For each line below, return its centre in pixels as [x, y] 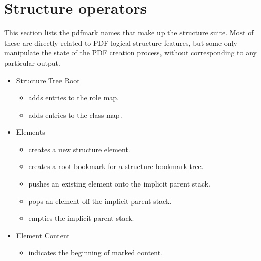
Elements [31, 132]
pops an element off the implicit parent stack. [100, 201]
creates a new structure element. [79, 149]
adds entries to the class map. [75, 114]
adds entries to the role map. [74, 97]
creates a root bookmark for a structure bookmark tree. [116, 166]
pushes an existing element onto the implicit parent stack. [119, 184]
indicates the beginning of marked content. [96, 253]
